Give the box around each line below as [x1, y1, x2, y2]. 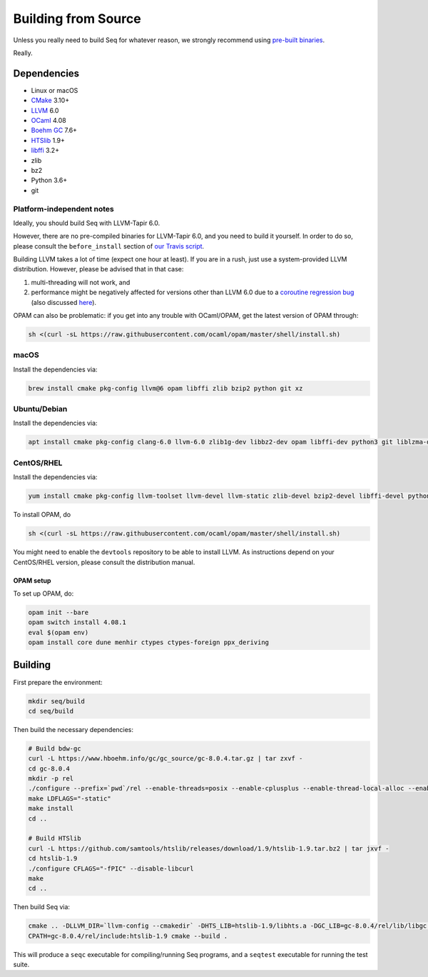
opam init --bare [28, 608, 89, 616]
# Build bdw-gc [28, 744, 81, 753]
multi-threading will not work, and [31, 278, 131, 286]
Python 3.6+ [31, 176, 68, 185]
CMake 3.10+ [31, 96, 70, 105]
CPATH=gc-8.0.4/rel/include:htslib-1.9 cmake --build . [28, 932, 228, 940]
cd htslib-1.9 [28, 854, 78, 863]
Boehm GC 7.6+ [31, 126, 78, 135]
